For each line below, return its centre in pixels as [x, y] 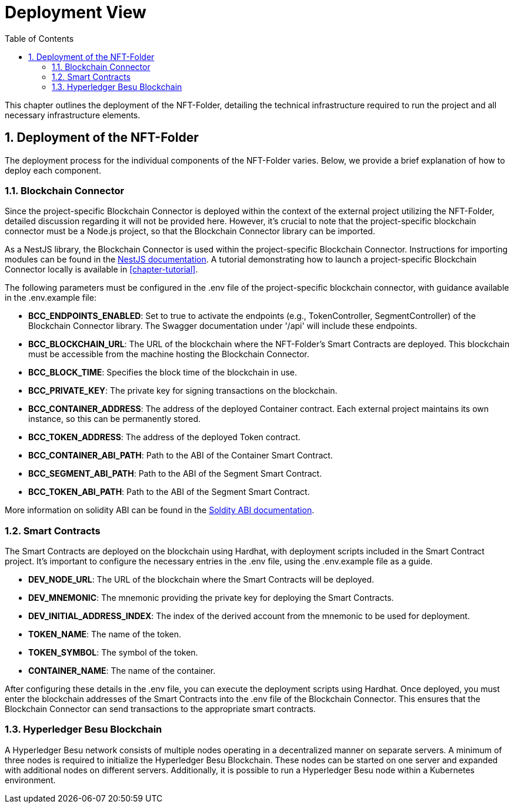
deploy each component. [53, 170]
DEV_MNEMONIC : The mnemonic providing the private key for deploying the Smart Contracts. [211, 598]
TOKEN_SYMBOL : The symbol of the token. [113, 653]
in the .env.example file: [51, 298]
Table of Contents [39, 38]
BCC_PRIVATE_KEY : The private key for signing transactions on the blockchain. [183, 391]
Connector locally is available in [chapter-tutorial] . [101, 270]
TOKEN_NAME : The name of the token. [105, 634]
